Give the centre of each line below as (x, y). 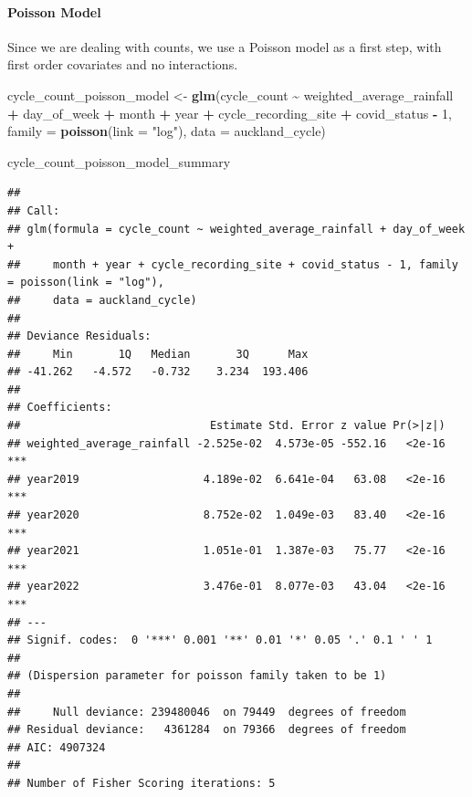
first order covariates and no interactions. (123, 64)
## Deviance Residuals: (79, 336)
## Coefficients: (60, 408)
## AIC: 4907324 (57, 747)
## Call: (34, 210)
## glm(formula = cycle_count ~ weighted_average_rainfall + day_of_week (236, 229)
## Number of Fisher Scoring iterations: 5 (142, 783)
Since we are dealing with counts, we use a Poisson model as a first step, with (225, 46)
